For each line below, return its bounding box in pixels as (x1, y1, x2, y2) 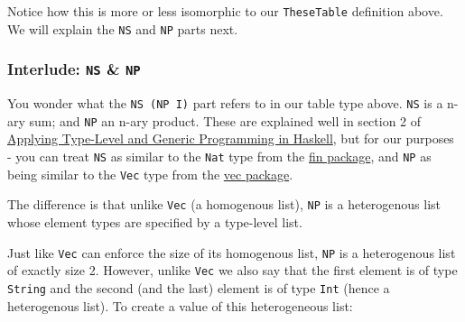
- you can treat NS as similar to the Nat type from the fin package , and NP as (7, 147, 432, 165)
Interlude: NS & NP (7, 58, 141, 80)
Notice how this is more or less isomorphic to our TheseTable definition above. (7, 2, 443, 20)
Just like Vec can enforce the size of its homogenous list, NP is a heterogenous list (7, 243, 456, 262)
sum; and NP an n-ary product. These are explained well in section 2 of (29, 111, 422, 130)
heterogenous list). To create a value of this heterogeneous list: (7, 296, 353, 315)
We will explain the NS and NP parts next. (7, 19, 238, 38)
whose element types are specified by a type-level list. (7, 212, 302, 231)
